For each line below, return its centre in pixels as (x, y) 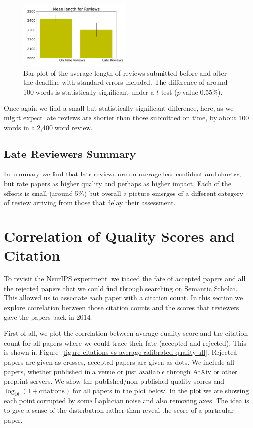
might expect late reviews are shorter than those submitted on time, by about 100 (126, 118)
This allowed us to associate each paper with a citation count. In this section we (124, 298)
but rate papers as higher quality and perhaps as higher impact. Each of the (118, 184)
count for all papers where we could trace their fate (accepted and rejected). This (125, 342)
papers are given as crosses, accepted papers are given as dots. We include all (119, 361)
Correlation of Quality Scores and (119, 236)
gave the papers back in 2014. (48, 317)
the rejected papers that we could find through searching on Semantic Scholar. (121, 288)
